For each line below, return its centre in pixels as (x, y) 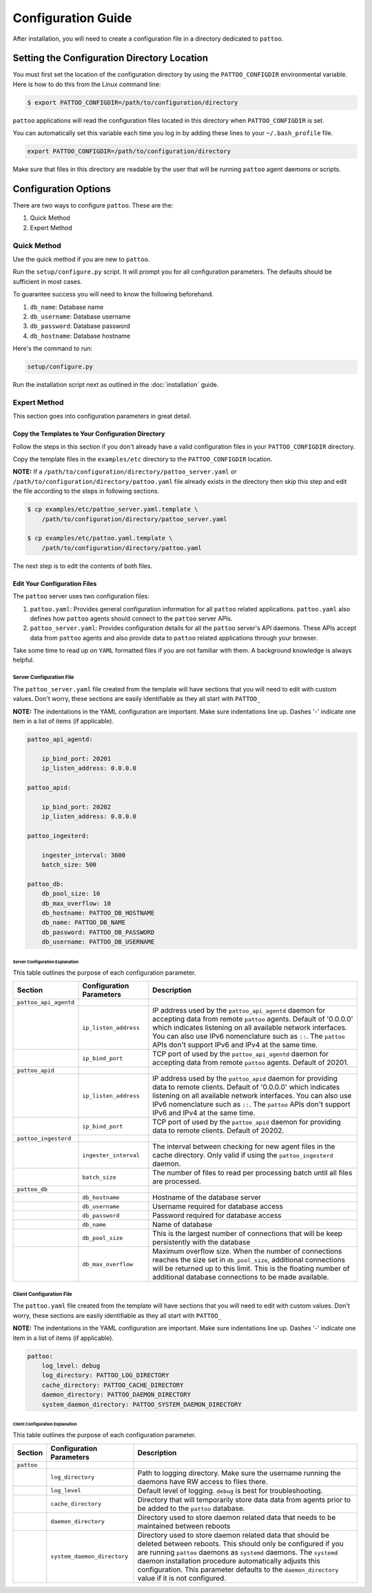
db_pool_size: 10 (71, 894)
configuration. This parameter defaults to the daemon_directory (238, 1570)
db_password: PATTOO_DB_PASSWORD (98, 932)
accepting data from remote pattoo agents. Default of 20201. (251, 1063)
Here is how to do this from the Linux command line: (87, 84)
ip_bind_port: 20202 (76, 807)
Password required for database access (217, 1215)
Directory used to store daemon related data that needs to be (237, 1517)
